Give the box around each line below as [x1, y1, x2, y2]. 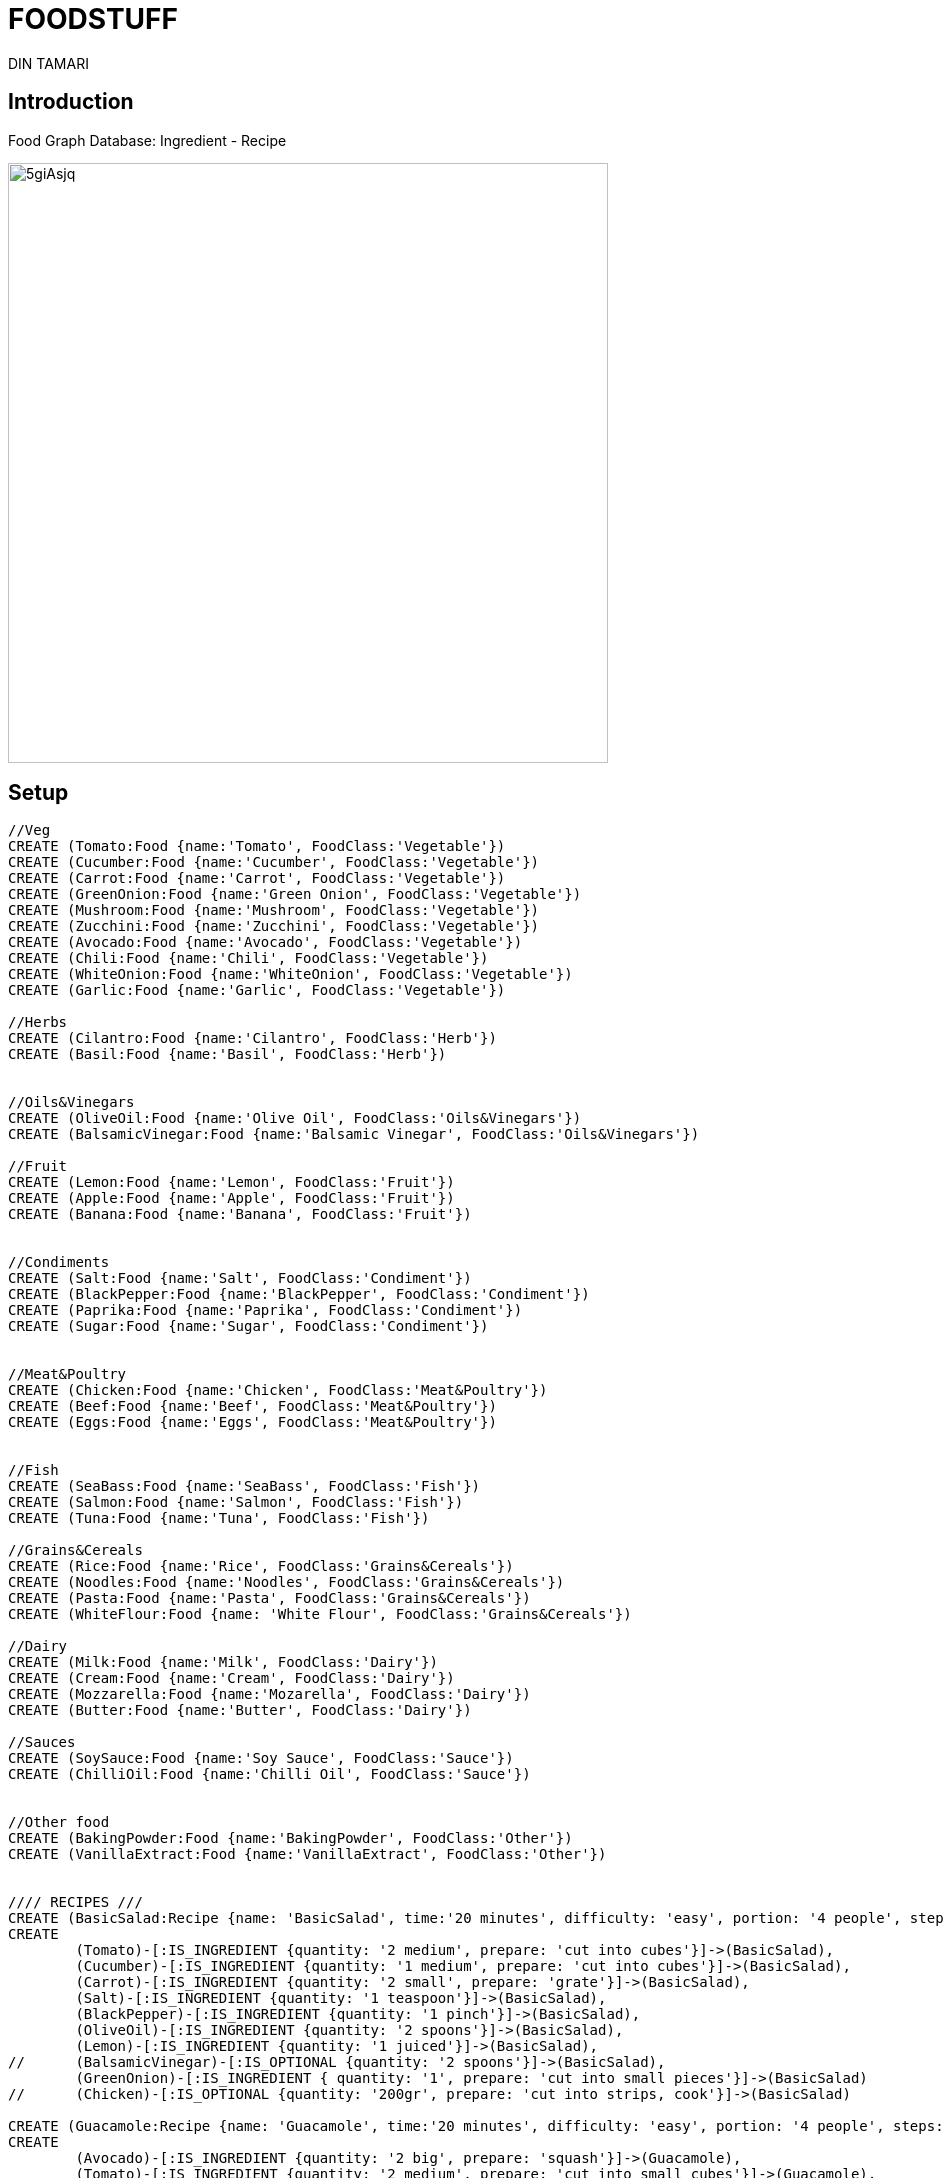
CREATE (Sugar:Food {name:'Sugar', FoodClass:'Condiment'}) [8, 1318, 489, 1335]
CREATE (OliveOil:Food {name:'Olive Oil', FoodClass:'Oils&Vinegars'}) [8, 1110, 582, 1127]
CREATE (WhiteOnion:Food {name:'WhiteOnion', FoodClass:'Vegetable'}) [8, 966, 573, 983]
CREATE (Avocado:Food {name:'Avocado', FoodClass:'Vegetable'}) [8, 934, 523, 951]
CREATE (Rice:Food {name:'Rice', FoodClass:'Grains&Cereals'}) [8, 1558, 514, 1575]
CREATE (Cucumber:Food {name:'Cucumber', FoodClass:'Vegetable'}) [8, 854, 540, 871]
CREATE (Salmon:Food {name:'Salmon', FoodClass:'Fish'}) [8, 1494, 464, 1511]
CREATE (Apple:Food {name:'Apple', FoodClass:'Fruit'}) [8, 1190, 455, 1207]
